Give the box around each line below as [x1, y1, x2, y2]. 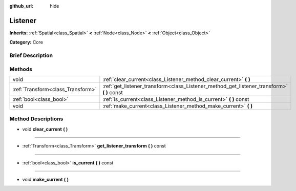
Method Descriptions [9, 115, 64, 122]
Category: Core [9, 39, 44, 46]
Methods [9, 66, 33, 73]
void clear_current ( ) [22, 126, 68, 132]
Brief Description [9, 52, 53, 59]
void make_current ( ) [22, 176, 69, 182]
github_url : [9, 3, 33, 9]
